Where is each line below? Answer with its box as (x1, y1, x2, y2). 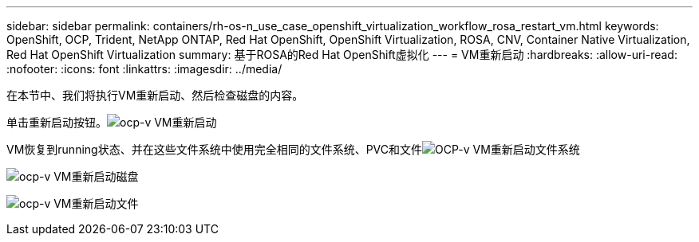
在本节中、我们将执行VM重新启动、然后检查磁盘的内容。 (6, 88, 304, 102)
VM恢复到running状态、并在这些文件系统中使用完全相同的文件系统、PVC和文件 (6, 142, 422, 156)
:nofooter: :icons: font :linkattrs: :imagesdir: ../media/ (6, 62, 282, 76)
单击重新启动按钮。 (6, 115, 107, 129)
